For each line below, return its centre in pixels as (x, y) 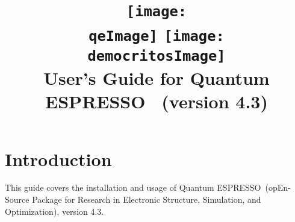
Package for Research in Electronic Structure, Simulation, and (147, 199)
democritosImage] (157, 56)
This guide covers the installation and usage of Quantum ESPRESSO (133, 187)
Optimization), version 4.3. (54, 211)
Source (17, 199)
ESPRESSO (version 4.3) (157, 101)
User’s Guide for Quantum (157, 78)
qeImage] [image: (157, 36)
